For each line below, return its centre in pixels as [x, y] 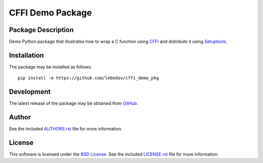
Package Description [41, 30]
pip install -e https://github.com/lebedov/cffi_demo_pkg [88, 78]
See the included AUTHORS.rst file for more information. [66, 129]
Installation [26, 55]
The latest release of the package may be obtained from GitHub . [74, 103]
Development [30, 92]
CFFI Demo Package [50, 13]
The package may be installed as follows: [50, 67]
